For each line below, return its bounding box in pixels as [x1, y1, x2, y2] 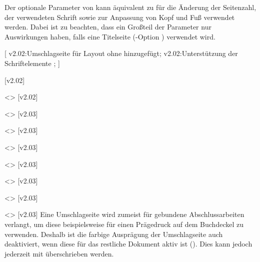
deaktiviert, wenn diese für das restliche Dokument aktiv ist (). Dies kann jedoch [4, 238, 252, 249]
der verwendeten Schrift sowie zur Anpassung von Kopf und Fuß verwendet [4, 11, 235, 22]
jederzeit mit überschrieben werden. [4, 248, 114, 258]
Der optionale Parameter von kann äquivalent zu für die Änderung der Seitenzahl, [4, 2, 256, 12]
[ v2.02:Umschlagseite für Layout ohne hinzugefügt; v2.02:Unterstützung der [4, 48, 238, 58]
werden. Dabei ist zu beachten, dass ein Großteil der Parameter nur [4, 21, 211, 32]
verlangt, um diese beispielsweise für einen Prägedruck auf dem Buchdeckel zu [4, 218, 243, 229]
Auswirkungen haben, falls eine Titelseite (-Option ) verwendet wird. [4, 31, 215, 41]
